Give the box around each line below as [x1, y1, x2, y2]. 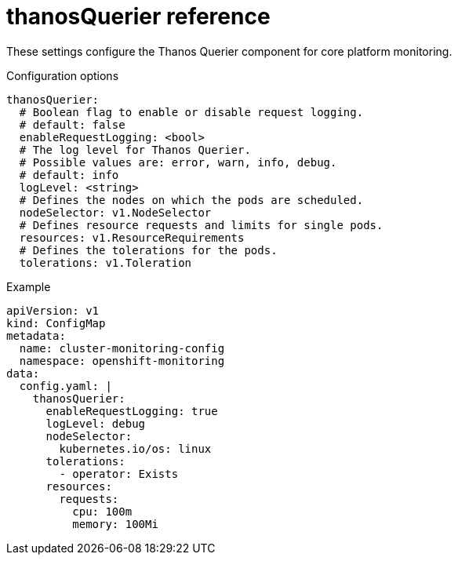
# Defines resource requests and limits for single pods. [19, 218, 383, 231]
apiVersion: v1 [6, 304, 100, 317]
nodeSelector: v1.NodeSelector [19, 206, 212, 219]
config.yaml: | [19, 379, 112, 392]
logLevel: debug [45, 417, 146, 430]
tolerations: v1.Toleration [19, 256, 192, 269]
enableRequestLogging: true [45, 404, 218, 417]
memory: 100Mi [72, 517, 158, 530]
